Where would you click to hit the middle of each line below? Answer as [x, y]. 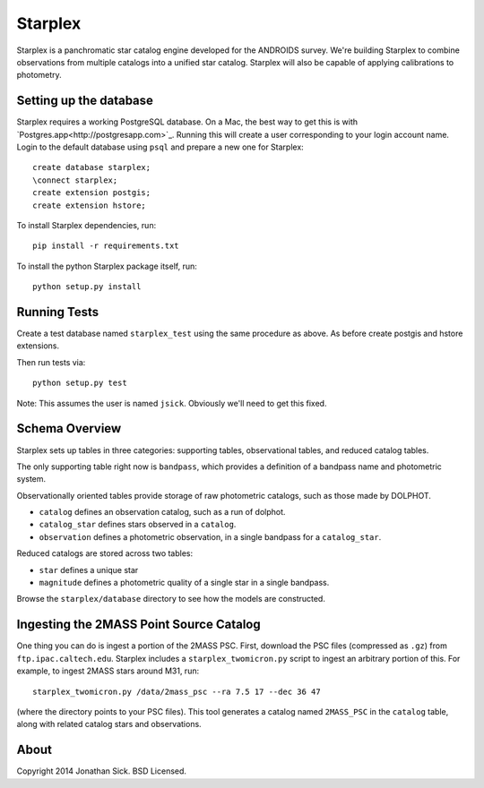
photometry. [39, 75]
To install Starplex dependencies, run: [86, 225]
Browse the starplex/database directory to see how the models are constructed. [171, 599]
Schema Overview [69, 428]
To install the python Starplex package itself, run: [107, 266]
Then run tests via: [51, 362]
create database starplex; [92, 167]
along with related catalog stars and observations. [109, 724]
